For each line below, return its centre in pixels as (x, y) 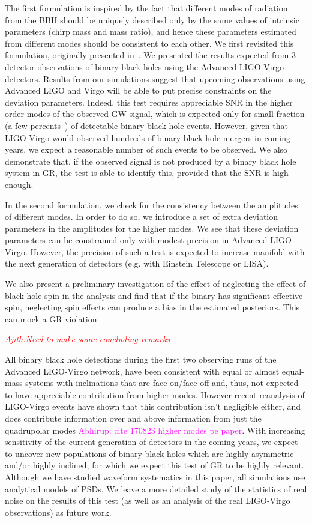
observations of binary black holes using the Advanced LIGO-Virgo (161, 66)
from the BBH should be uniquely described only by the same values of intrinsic (152, 20)
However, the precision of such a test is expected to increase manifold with (167, 251)
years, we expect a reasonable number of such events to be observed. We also (146, 149)
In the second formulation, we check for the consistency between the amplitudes (151, 204)
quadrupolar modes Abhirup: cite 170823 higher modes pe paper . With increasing (155, 430)
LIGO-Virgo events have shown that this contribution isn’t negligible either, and (153, 406)
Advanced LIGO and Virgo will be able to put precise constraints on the (138, 90)
